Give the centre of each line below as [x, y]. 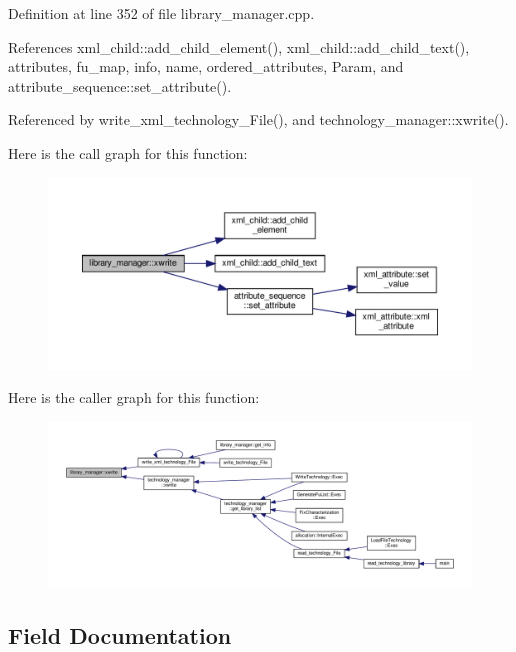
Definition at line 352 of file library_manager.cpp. [161, 13]
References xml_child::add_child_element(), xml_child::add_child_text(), [239, 46]
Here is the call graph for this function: [128, 152]
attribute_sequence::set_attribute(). [120, 85]
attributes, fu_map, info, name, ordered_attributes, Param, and [206, 66]
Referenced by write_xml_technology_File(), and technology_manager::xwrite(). [258, 119]
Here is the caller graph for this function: [134, 397]
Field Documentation [120, 634]
